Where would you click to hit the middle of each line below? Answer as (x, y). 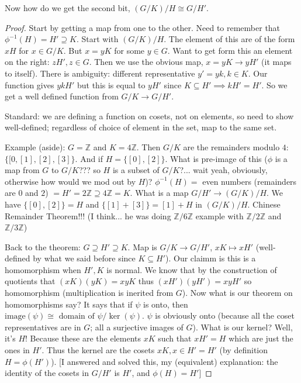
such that (175, 338)
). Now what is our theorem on (237, 293)
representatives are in (43, 327)
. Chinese (264, 204)
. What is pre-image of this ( (216, 158)
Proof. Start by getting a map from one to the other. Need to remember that (143, 27)
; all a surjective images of (137, 327)
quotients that (30, 281)
